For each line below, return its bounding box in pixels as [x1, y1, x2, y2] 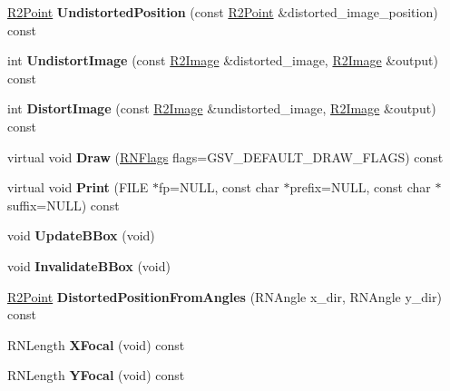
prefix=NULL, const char [289, 178, 431, 197]
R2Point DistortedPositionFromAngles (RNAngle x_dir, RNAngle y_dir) [7, 287, 442, 306]
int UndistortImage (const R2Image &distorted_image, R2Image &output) [7, 51, 438, 70]
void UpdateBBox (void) [7, 226, 155, 245]
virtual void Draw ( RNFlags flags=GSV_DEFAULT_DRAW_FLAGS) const [7, 147, 444, 166]
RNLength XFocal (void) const [7, 335, 185, 354]
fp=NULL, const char [159, 178, 279, 197]
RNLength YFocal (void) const [7, 366, 185, 385]
